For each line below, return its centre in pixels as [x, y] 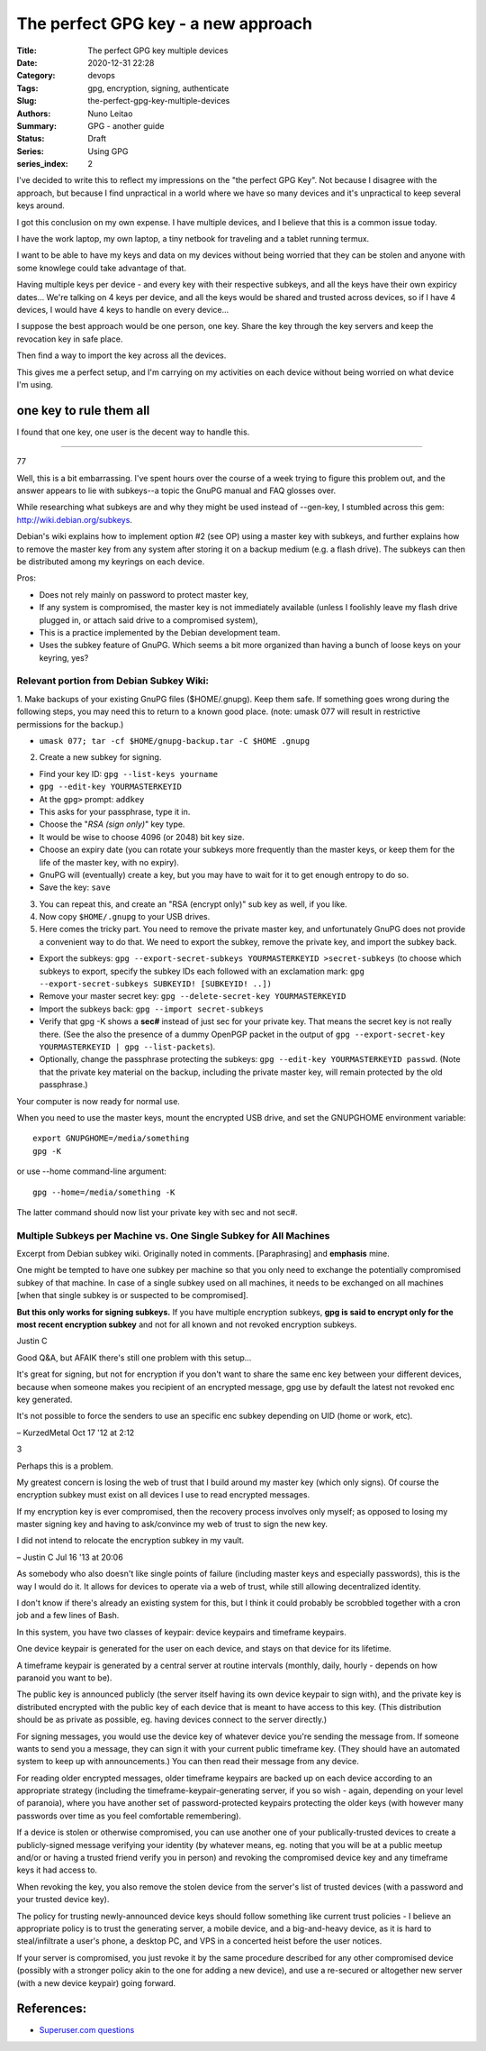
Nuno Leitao [110, 114]
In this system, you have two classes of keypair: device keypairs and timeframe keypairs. [181, 1632]
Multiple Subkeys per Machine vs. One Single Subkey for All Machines [173, 1235]
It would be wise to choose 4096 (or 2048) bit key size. [142, 837]
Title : [27, 50]
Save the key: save [75, 887]
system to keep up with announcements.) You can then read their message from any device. [188, 1762]
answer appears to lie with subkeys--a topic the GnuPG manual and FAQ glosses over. [176, 490]
